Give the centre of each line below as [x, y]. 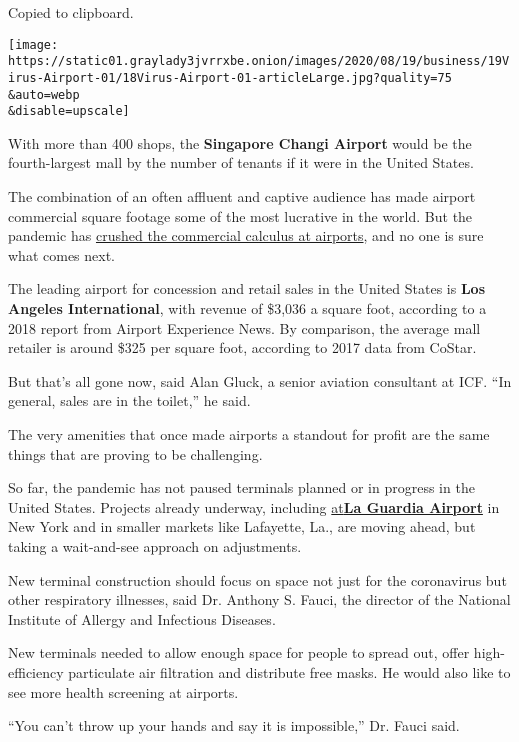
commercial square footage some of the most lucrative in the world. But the [240, 215]
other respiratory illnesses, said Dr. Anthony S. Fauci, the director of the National [259, 599]
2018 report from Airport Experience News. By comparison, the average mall [244, 327]
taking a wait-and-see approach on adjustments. [155, 545]
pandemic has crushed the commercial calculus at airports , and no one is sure [246, 235]
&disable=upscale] [69, 111]
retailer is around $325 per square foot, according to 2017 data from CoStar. [242, 347]
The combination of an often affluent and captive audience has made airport [242, 196]
